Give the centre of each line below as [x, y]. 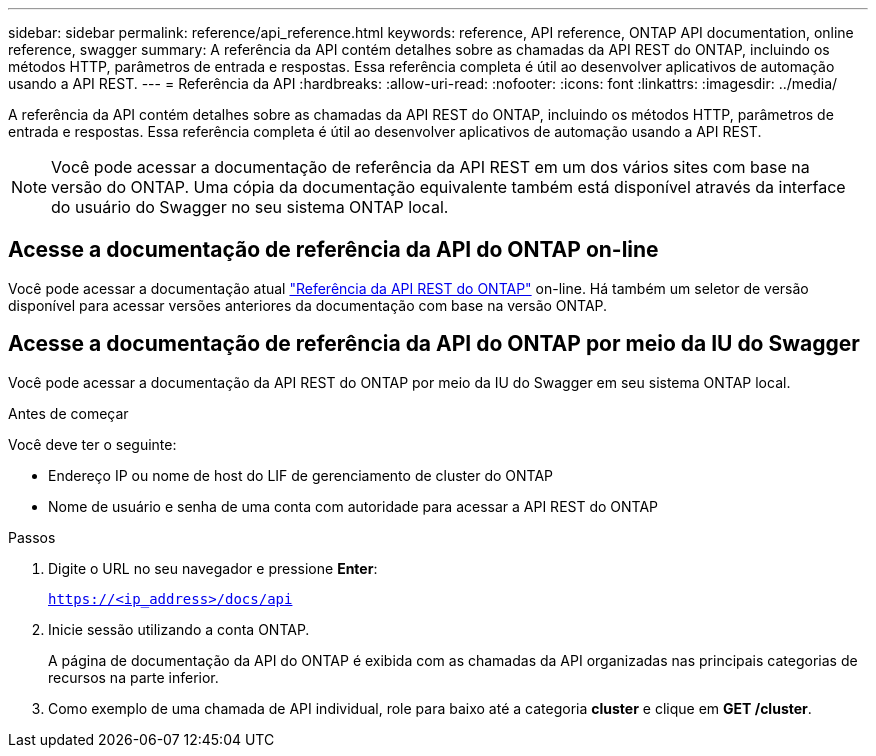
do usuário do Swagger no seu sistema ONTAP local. [250, 207]
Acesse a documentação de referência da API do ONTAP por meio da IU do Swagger [434, 344]
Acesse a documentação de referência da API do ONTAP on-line [333, 250]
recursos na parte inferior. [133, 677]
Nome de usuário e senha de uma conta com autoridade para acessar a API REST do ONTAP [353, 506]
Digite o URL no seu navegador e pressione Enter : [213, 568]
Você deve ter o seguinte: [92, 444]
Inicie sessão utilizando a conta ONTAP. [179, 629]
